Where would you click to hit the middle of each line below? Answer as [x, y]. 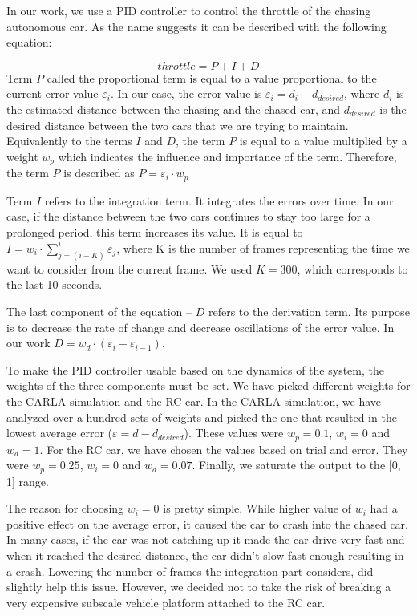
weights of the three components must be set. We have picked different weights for [208, 385]
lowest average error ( [60, 433]
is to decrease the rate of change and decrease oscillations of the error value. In [200, 327]
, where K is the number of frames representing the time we [263, 247]
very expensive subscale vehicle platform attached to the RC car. [166, 602]
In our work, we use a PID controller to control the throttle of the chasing [189, 10]
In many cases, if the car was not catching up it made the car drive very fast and [206, 539]
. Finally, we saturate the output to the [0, [296, 465]
